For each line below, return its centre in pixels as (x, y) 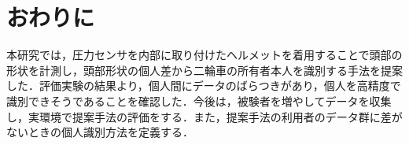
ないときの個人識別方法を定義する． (100, 132)
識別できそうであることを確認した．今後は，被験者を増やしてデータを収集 (199, 100)
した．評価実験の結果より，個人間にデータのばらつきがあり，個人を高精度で (204, 86)
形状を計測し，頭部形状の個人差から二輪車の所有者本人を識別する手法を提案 (204, 70)
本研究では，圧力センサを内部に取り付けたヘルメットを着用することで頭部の (204, 55)
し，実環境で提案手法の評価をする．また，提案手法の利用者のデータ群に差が (204, 116)
